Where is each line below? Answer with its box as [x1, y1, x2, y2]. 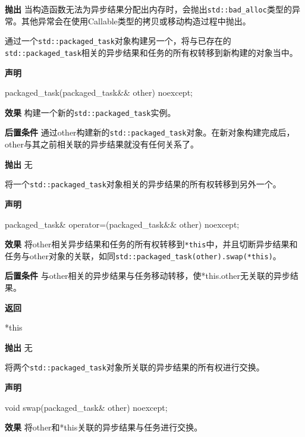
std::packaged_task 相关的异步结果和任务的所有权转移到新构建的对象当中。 [5, 46, 298, 58]
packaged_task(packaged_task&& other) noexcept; [5, 86, 193, 99]
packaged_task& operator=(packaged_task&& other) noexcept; [5, 218, 240, 230]
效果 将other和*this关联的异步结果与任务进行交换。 [5, 421, 203, 433]
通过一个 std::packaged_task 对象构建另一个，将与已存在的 [5, 34, 231, 47]
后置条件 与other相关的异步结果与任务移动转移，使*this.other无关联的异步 [5, 269, 291, 282]
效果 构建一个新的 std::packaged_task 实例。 [5, 106, 176, 118]
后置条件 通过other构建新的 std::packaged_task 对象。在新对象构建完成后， [5, 126, 295, 139]
